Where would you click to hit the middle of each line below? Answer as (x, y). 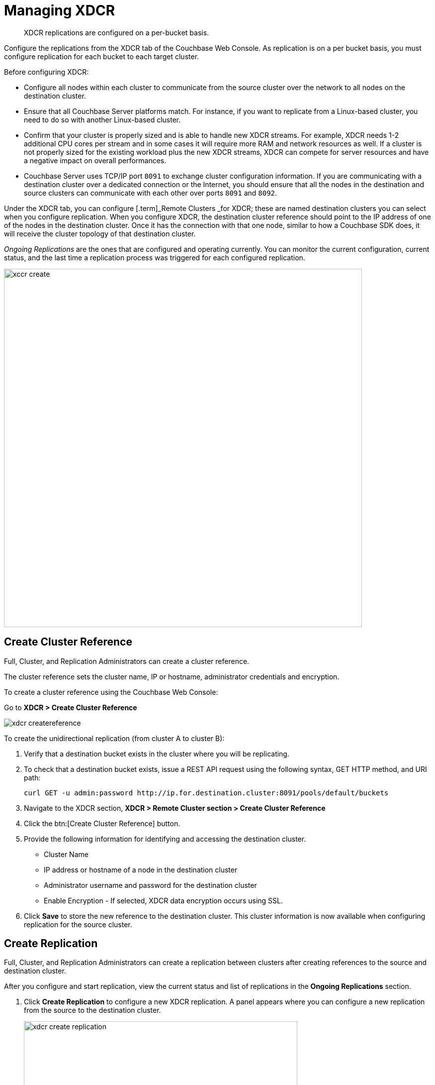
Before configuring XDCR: (46, 72)
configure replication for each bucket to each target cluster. (102, 56)
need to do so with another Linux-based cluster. (102, 119)
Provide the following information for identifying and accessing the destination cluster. (165, 839)
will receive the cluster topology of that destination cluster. (100, 233)
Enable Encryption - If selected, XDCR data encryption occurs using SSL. (163, 900)
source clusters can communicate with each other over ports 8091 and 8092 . (151, 193)
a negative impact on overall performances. (95, 160)
